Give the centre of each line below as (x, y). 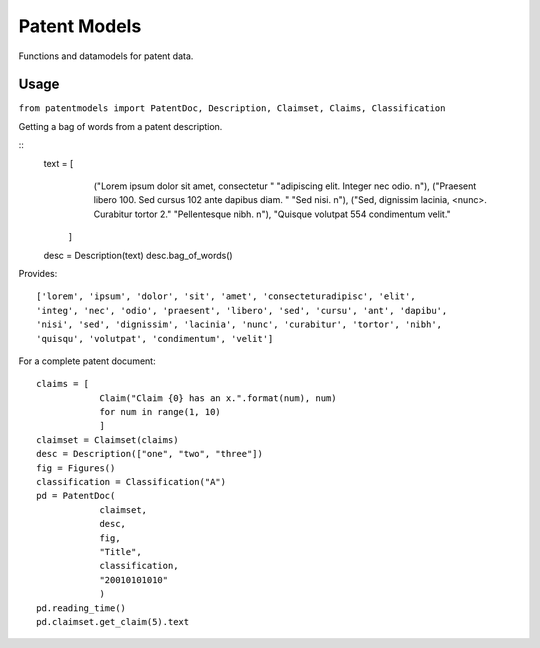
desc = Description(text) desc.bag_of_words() (138, 255)
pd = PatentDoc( (76, 496)
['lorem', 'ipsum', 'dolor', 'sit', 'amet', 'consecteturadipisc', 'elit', (226, 296)
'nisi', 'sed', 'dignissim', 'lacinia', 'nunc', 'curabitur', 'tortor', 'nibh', (239, 324)
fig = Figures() (76, 468)
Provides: (38, 273)
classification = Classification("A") (131, 482)
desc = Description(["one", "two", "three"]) (150, 454)
